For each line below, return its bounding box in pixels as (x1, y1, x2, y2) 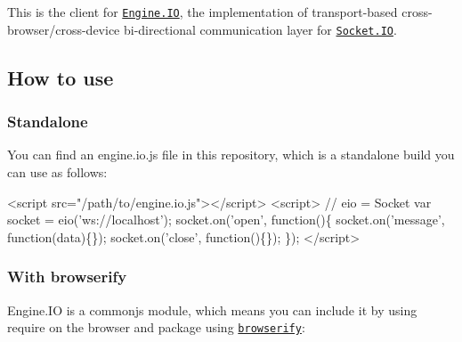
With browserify (7, 265, 127, 288)
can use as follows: (7, 162, 108, 181)
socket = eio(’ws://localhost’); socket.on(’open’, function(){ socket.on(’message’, (7, 210, 445, 229)
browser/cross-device (7, 20, 120, 38)
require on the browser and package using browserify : (7, 318, 305, 337)
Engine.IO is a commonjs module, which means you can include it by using (7, 300, 417, 319)
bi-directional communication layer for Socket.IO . (123, 20, 397, 38)
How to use (7, 63, 114, 91)
